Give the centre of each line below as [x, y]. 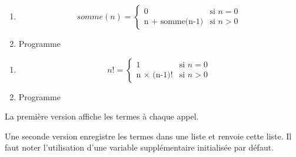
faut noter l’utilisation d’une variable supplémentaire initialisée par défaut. [139, 147]
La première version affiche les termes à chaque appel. [102, 116]
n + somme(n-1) [174, 22]
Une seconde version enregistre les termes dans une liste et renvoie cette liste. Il [148, 136]
